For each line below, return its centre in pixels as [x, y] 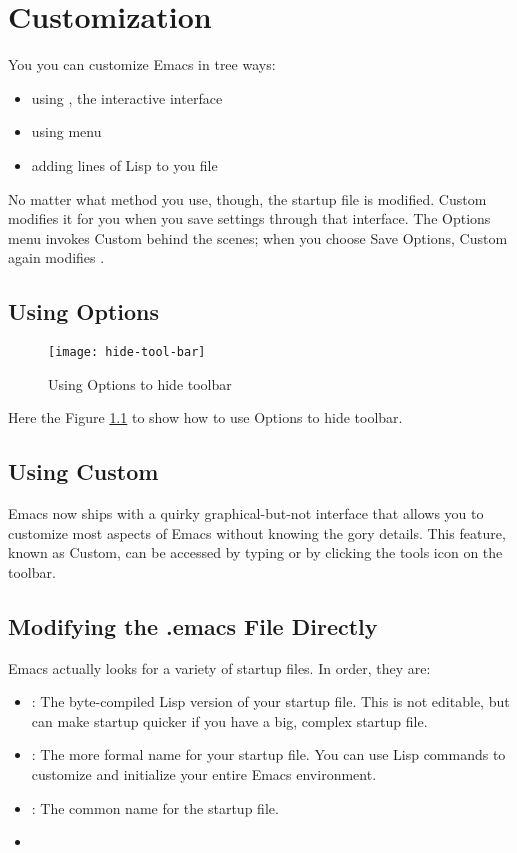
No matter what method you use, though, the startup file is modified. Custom [247, 198]
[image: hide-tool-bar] [127, 352]
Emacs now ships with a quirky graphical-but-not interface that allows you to [246, 513]
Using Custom [83, 471]
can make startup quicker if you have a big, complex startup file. [229, 720]
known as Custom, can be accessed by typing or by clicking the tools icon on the [255, 552]
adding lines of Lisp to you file [124, 164]
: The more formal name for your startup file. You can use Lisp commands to [268, 754]
